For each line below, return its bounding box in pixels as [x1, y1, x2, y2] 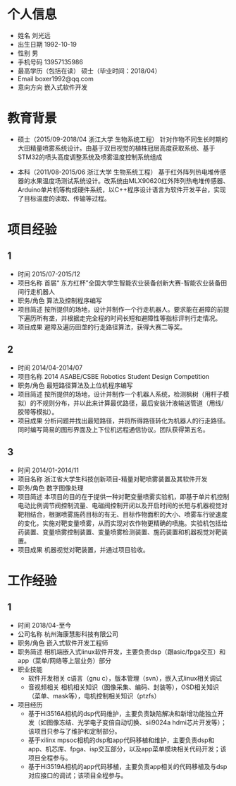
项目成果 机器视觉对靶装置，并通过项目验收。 [17, 545, 149, 553]
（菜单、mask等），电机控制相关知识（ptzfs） [27, 691, 161, 700]
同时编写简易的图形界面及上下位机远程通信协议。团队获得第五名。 [17, 425, 209, 433]
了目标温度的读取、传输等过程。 [17, 194, 111, 202]
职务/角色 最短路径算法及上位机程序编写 [17, 381, 133, 389]
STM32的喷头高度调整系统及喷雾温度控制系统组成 [17, 153, 163, 161]
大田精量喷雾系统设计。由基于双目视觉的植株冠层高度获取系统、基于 [17, 143, 216, 152]
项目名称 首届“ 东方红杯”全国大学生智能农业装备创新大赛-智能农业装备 [17, 278, 221, 287]
